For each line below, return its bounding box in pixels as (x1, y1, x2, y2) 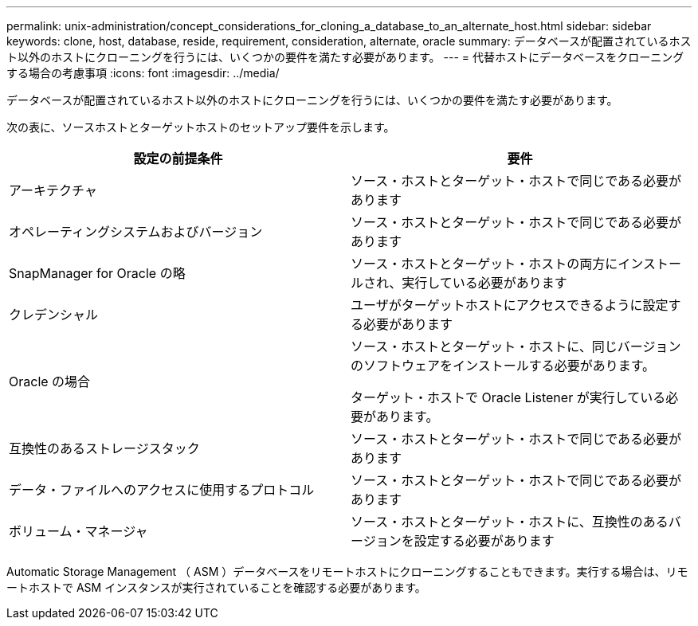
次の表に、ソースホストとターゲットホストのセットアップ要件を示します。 (6, 120, 395, 134)
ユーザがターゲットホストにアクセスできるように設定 (351, 297, 669, 313)
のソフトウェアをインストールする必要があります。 (351, 358, 656, 374)
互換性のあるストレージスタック (9, 440, 200, 456)
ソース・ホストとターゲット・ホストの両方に (351, 256, 618, 272)
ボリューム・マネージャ (9, 523, 148, 539)
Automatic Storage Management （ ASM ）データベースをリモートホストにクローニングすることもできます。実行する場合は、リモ (6, 565, 688, 578)
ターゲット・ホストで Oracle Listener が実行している (351, 389, 666, 405)
